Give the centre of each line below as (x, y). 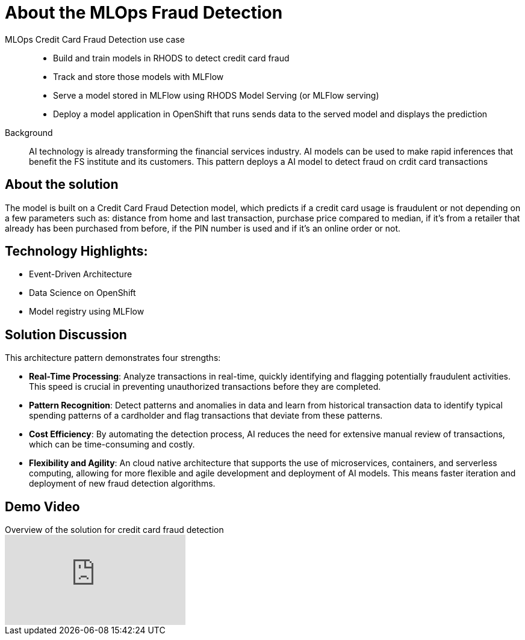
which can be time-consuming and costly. (112, 445)
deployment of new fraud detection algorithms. (122, 484)
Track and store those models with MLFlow (138, 76)
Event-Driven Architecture (81, 274)
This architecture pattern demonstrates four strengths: (113, 358)
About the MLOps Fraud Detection (144, 13)
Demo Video (42, 506)
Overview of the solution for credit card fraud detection (114, 530)
